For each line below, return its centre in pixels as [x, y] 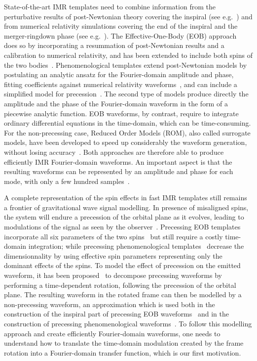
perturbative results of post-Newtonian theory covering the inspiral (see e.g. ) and [128, 16]
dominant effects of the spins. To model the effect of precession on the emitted [122, 265]
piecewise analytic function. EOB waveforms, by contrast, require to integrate [121, 113]
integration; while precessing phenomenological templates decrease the [136, 246]
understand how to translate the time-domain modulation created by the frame [124, 343]
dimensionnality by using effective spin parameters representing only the [113, 255]
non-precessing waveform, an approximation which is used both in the [110, 304]
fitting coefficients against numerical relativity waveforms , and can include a [121, 84]
